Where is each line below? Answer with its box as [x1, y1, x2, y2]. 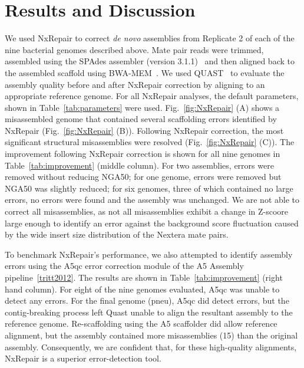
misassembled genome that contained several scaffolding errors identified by [5, 113, 277, 125]
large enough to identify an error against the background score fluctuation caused [5, 216, 299, 229]
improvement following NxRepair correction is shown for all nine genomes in [5, 147, 280, 160]
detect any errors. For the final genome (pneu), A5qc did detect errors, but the [5, 294, 289, 307]
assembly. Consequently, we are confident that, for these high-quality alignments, [5, 340, 297, 353]
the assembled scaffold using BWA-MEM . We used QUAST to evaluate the [5, 66, 285, 78]
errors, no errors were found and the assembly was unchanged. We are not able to [5, 193, 300, 206]
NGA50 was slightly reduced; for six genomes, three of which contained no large [5, 182, 293, 194]
